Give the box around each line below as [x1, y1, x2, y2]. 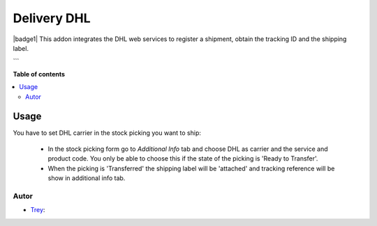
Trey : [30, 206, 45, 214]
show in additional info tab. [47, 174, 126, 182]
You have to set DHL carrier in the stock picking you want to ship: [13, 129, 202, 137]
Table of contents [13, 70, 66, 78]
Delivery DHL [13, 10, 91, 26]
